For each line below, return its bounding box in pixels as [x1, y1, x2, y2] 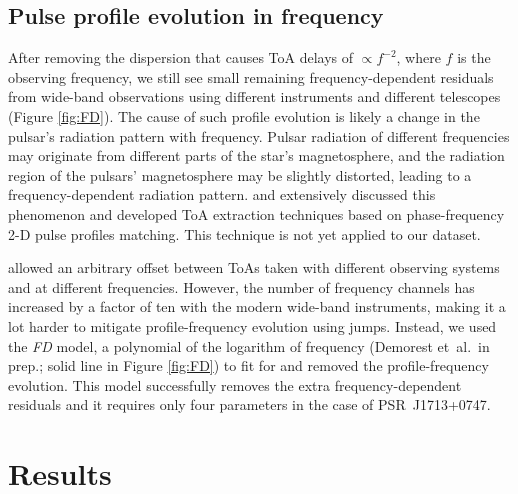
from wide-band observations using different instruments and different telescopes [8, 86, 501, 107]
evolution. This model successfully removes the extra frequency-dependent [8, 374, 462, 395]
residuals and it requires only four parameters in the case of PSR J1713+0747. [8, 394, 491, 415]
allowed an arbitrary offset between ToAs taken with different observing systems [8, 257, 500, 278]
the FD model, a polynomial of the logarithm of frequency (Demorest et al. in [8, 335, 490, 356]
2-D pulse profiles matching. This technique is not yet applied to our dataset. [8, 223, 481, 244]
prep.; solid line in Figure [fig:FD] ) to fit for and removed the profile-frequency [8, 355, 489, 376]
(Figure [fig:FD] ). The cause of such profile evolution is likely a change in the [8, 105, 480, 126]
